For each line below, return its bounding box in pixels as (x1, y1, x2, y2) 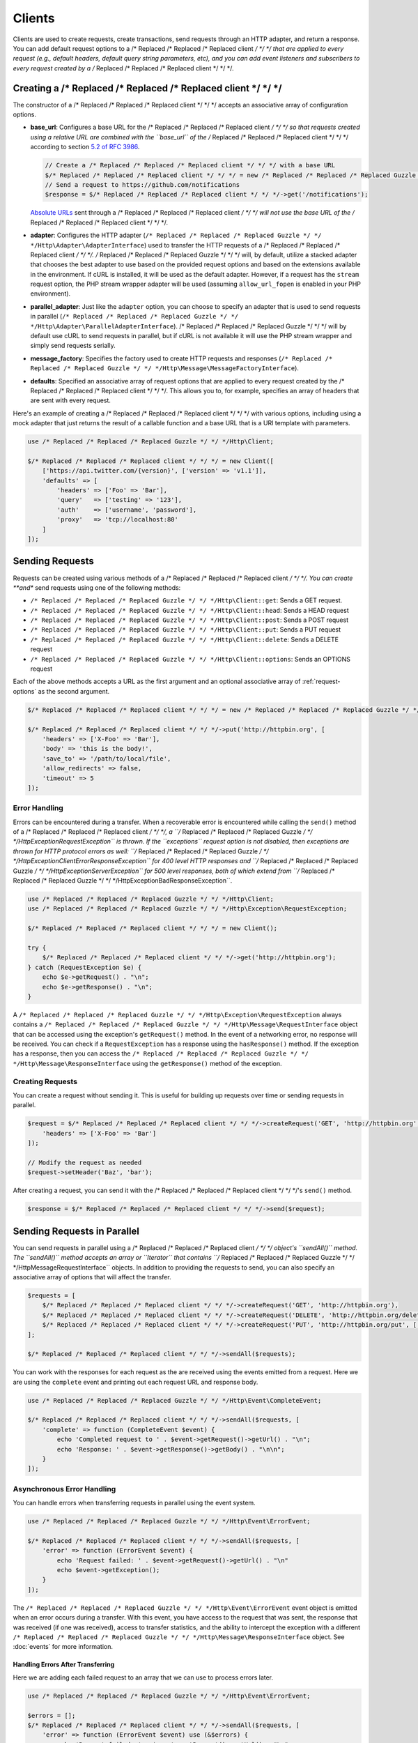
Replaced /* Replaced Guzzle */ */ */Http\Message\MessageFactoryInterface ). (30, 364, 300, 372)
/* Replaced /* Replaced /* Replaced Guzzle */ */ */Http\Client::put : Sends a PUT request (30, 625, 341, 634)
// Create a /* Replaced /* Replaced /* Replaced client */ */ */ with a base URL (45, 161, 336, 169)
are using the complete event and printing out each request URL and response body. (13, 1378, 258, 1386)
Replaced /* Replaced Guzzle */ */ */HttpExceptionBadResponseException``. (13, 876, 233, 885)
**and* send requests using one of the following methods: (13, 583, 181, 592)
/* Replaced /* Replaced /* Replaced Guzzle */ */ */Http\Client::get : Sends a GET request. (30, 596, 343, 604)
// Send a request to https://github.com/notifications (45, 181, 240, 188)
